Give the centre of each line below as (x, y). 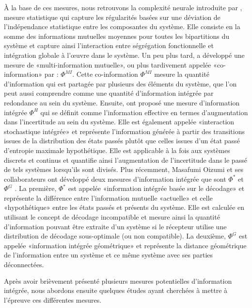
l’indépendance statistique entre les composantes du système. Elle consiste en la (122, 26)
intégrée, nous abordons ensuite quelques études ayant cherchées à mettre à (116, 290)
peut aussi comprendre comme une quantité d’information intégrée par (109, 93)
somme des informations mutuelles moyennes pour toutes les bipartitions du (117, 36)
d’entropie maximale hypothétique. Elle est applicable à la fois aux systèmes (117, 150)
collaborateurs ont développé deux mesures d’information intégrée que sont (115, 179)
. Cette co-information (105, 74)
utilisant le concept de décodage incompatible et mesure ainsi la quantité (112, 217)
